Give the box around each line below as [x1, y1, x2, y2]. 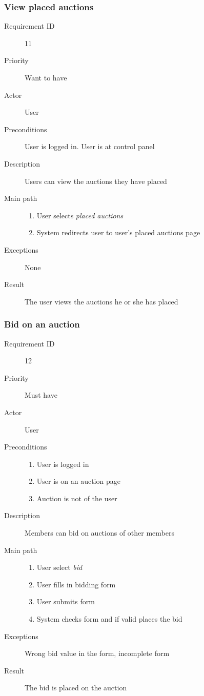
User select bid [36, 562, 83, 572]
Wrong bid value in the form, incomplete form [25, 648, 170, 659]
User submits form [36, 596, 95, 607]
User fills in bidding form [36, 579, 116, 589]
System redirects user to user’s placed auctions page [36, 227, 200, 238]
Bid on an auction [4, 318, 80, 331]
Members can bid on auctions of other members [25, 527, 174, 538]
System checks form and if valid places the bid [36, 613, 182, 624]
